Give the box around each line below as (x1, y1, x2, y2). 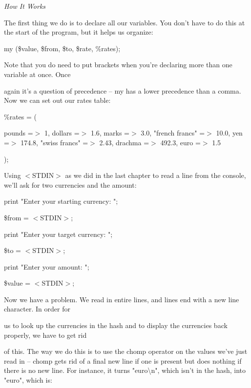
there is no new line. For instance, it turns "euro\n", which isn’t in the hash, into (4, 365, 246, 375)
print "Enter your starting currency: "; (4, 196, 118, 206)
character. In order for (4, 304, 70, 314)
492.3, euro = (160, 137, 201, 147)
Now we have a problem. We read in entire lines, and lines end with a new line (4, 294, 239, 304)
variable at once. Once (4, 69, 71, 79)
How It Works (4, 1, 46, 11)
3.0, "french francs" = (141, 128, 205, 138)
